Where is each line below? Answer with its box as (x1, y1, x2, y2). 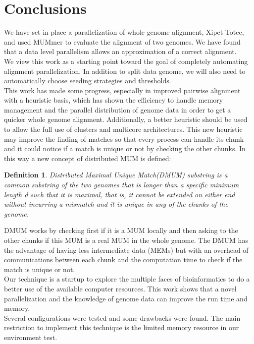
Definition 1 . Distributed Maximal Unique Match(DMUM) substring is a (4, 170, 228, 180)
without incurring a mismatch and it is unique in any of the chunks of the (4, 199, 228, 209)
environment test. (4, 332, 57, 342)
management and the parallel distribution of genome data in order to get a (4, 104, 231, 115)
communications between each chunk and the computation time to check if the (4, 254, 243, 265)
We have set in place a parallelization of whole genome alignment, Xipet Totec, (4, 27, 244, 37)
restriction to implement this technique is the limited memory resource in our (4, 322, 239, 333)
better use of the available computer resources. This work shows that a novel (4, 283, 237, 293)
